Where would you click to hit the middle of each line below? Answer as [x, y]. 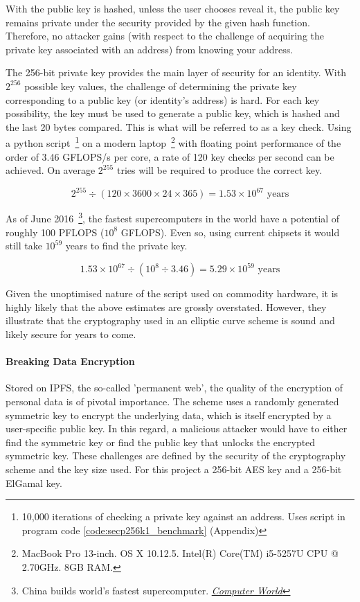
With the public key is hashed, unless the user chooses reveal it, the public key [173, 8]
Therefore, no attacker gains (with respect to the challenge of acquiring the [165, 36]
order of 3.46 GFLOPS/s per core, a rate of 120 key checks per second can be [170, 156]
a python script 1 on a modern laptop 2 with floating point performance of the [173, 142]
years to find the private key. [126, 246]
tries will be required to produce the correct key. [219, 170]
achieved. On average [51, 170]
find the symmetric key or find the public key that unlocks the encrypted [161, 442]
